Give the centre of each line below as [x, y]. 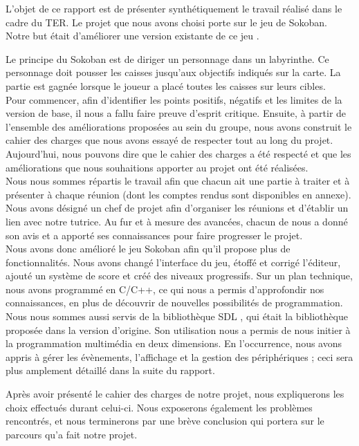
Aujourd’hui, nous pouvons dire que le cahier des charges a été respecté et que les [178, 153]
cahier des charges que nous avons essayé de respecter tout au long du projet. [169, 140]
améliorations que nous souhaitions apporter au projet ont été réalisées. [157, 167]
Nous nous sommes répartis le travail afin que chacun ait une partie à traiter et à [178, 181]
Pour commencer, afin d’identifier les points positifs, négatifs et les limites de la [174, 99]
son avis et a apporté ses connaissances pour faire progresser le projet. [154, 235]
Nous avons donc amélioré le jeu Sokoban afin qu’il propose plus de [148, 249]
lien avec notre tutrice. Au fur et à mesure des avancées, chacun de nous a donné [177, 221]
